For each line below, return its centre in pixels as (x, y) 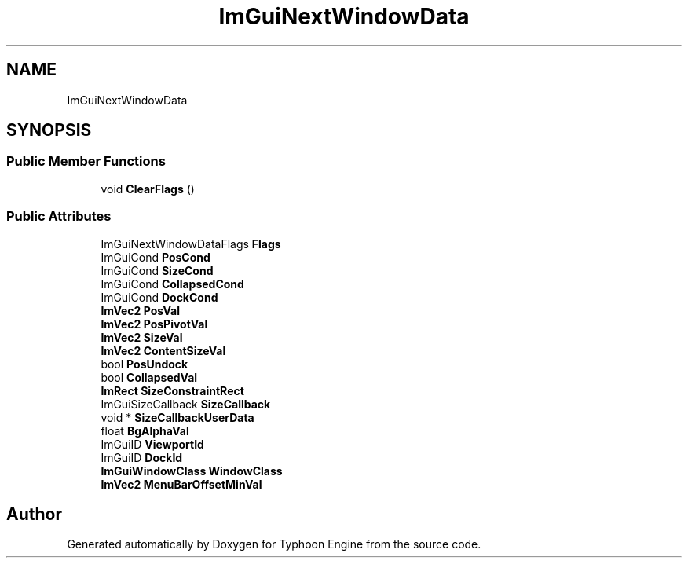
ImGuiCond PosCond (156, 257)
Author (34, 514)
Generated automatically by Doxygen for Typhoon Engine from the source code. (274, 544)
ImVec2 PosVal (140, 310)
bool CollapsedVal (149, 377)
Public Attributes (59, 216)
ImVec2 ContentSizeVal (163, 350)
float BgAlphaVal (145, 430)
